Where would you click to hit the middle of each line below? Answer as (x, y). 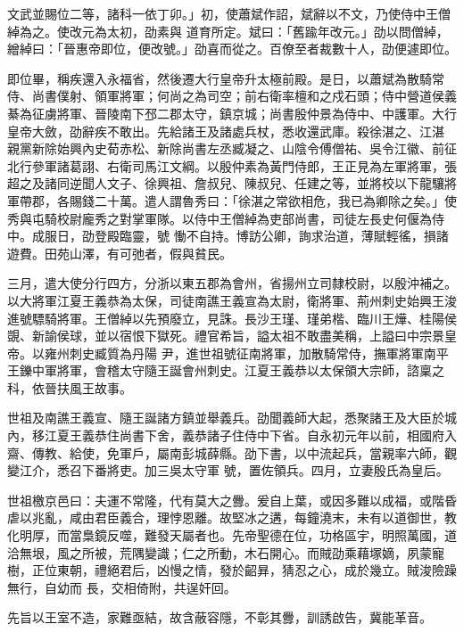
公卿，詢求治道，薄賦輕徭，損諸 (355, 236)
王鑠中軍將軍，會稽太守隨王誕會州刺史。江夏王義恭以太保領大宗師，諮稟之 (226, 370)
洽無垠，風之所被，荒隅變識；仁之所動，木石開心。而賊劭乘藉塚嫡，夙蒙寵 (226, 552)
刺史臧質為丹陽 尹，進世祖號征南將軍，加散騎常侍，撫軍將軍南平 (259, 353)
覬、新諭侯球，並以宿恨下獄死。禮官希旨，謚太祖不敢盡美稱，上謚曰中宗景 (226, 336)
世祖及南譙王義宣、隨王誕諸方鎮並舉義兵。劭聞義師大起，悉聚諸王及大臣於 (226, 418)
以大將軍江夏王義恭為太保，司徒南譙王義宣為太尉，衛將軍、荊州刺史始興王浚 (232, 300)
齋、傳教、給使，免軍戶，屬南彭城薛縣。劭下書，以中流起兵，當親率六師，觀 (232, 452)
